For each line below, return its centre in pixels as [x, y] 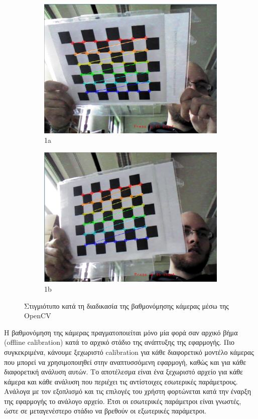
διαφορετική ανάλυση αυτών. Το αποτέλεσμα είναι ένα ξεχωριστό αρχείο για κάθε [123, 372]
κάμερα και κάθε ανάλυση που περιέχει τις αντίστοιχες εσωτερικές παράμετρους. [121, 381]
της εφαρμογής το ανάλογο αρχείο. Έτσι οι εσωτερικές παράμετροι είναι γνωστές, [123, 401]
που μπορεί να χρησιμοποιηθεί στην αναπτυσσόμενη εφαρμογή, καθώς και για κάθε [125, 362]
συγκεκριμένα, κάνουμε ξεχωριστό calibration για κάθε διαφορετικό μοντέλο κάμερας [129, 352]
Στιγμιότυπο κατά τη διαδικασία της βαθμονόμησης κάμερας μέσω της [126, 305]
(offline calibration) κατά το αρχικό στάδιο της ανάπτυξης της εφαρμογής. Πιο [119, 342]
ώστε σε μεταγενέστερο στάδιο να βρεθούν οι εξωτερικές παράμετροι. [105, 411]
